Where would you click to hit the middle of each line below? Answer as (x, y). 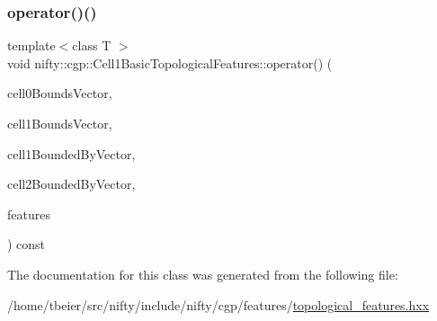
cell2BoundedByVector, (71, 184)
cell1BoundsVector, (60, 123)
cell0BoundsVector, (60, 93)
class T (92, 45)
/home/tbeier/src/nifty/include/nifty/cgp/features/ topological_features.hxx (218, 304)
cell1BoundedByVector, (71, 153)
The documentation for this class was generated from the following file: (203, 274)
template (31, 45)
